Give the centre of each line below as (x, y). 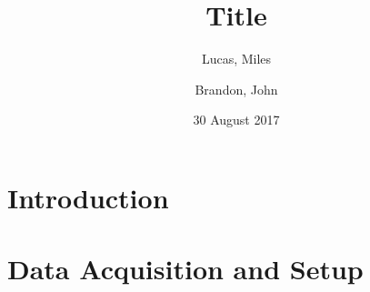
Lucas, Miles (236, 59)
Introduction (88, 197)
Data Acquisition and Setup (185, 269)
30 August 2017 (236, 120)
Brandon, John (236, 89)
